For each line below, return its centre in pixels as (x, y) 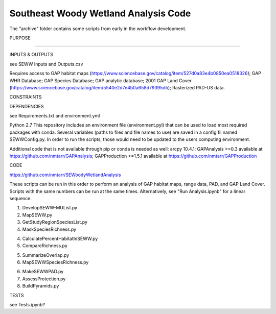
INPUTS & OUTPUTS (31, 55)
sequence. (21, 198)
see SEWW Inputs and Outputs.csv (46, 64)
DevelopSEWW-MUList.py (50, 208)
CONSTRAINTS (26, 97)
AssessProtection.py (44, 279)
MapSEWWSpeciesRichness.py (55, 262)
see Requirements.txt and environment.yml (55, 116)
